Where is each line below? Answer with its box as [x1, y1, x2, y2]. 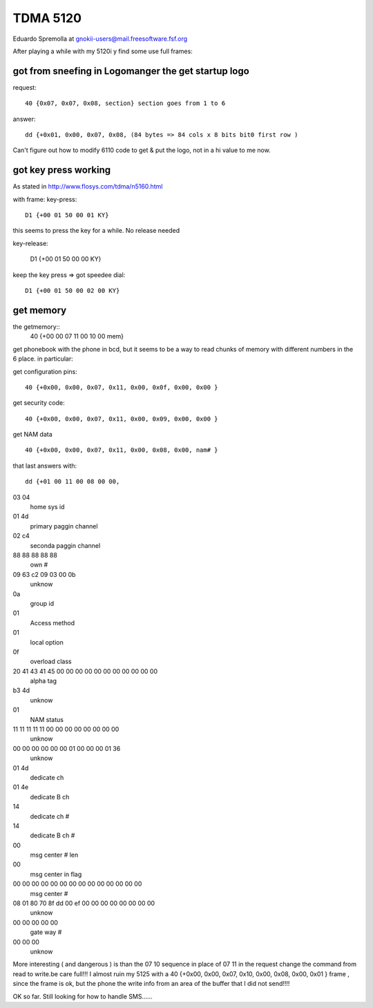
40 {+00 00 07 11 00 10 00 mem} [30, 332, 124, 341]
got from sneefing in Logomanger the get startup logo [12, 65, 250, 77]
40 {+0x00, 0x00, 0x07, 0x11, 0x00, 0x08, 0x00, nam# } [25, 446, 218, 454]
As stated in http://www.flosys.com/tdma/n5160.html [12, 182, 163, 191]
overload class [30, 657, 72, 666]
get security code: [12, 399, 65, 407]
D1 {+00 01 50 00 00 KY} [30, 255, 102, 263]
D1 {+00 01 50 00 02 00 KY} [25, 287, 120, 295]
